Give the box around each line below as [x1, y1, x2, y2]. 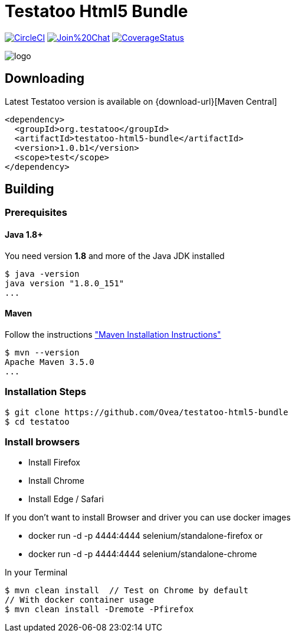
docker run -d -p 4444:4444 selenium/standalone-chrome [28, 549, 257, 560]
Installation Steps [5, 386, 87, 398]
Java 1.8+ [5, 229, 43, 240]
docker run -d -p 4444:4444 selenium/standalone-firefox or [28, 531, 263, 541]
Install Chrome [28, 476, 85, 486]
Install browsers [5, 436, 80, 448]
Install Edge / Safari [28, 494, 104, 505]
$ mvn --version [5, 347, 80, 357]
